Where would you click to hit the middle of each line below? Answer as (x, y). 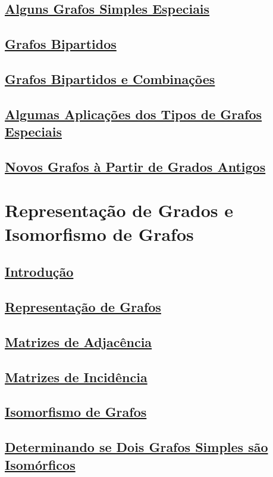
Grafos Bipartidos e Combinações (110, 78)
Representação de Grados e (119, 210)
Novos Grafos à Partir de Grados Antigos (135, 166)
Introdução (39, 272)
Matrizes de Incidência (76, 377)
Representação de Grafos (83, 307)
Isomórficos (40, 464)
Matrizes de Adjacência (79, 341)
